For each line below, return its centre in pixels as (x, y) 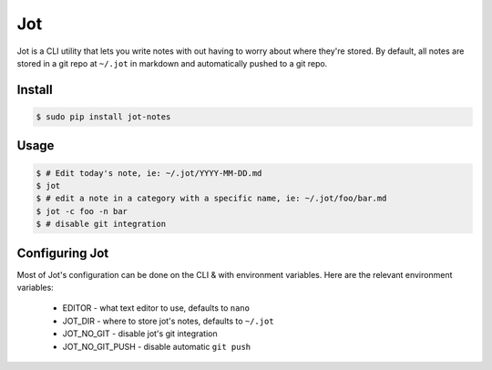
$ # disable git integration (101, 224)
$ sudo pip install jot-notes (103, 117)
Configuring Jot (63, 253)
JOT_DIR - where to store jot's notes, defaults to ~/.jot (168, 321)
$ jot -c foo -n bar (82, 211)
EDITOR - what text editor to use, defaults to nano (156, 308)
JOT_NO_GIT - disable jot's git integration (140, 334)
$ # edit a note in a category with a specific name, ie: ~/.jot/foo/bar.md (211, 199)
